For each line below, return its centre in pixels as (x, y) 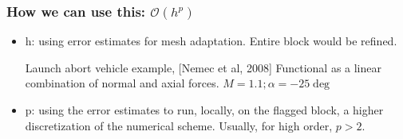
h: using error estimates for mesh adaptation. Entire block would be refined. (211, 41)
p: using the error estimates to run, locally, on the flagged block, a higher (204, 110)
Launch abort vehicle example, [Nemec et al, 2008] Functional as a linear (203, 67)
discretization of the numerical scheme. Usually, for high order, (179, 125)
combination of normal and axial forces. (122, 83)
